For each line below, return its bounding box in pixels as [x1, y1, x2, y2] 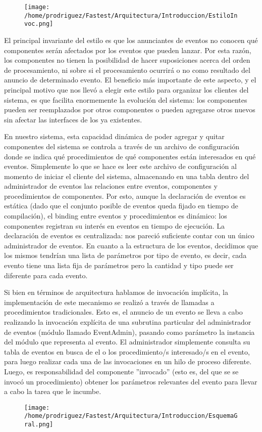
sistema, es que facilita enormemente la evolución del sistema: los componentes [4, 94, 247, 105]
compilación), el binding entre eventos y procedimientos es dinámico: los [4, 210, 227, 221]
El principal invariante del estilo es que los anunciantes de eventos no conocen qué [4, 34, 258, 45]
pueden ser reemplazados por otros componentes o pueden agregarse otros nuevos [4, 104, 255, 115]
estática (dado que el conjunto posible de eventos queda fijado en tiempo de [4, 200, 238, 211]
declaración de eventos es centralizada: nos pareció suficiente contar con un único [4, 230, 254, 241]
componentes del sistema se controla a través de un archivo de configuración [4, 141, 239, 151]
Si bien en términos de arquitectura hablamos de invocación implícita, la [4, 287, 229, 297]
